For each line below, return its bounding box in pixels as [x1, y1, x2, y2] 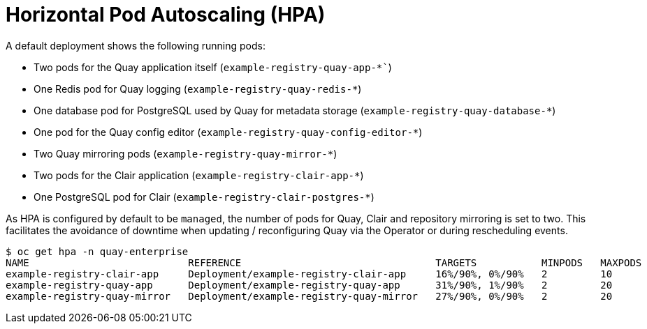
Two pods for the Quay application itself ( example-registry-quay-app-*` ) [34, 61, 392, 73]
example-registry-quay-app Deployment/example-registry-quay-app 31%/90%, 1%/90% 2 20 [6, 279, 613, 291]
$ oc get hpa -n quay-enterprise [6, 245, 189, 257]
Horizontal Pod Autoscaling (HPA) [6, 3, 326, 26]
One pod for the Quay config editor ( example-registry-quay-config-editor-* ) [34, 125, 423, 138]
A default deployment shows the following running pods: [6, 39, 266, 52]
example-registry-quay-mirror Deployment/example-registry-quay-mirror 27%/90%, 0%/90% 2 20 [6, 290, 613, 302]
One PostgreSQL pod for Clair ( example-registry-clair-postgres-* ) [34, 190, 375, 203]
